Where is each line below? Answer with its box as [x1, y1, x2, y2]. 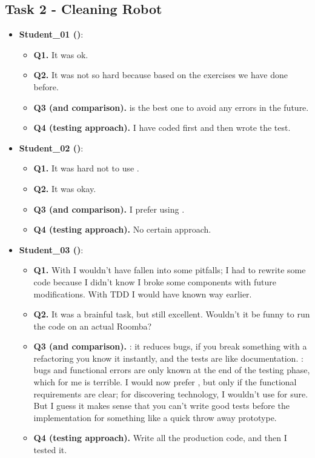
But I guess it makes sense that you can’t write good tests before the [33, 399, 290, 412]
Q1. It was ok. [33, 48, 88, 61]
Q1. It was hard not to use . [33, 162, 139, 174]
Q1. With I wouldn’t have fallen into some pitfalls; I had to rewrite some [33, 264, 306, 276]
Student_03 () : [19, 243, 84, 256]
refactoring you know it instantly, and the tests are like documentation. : [33, 351, 303, 364]
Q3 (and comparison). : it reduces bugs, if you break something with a [33, 340, 307, 353]
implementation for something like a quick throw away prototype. [33, 411, 277, 423]
